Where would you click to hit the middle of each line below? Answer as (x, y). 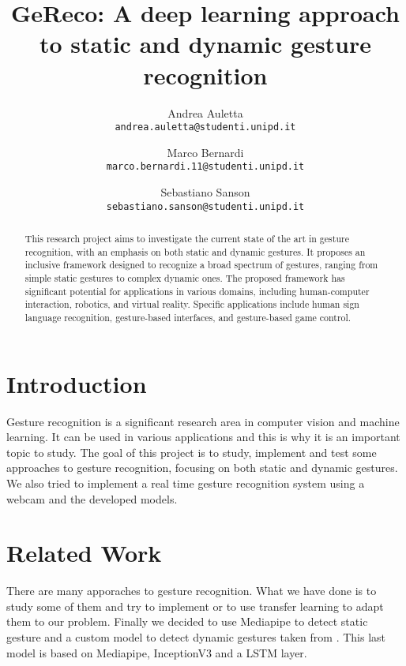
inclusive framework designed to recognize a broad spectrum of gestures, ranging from (201, 265)
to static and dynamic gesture (205, 44)
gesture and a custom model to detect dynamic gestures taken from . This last (196, 637)
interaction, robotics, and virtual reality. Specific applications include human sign (192, 304)
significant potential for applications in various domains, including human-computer (197, 291)
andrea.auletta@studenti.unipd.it (205, 127)
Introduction (77, 383)
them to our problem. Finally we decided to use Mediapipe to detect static (187, 621)
